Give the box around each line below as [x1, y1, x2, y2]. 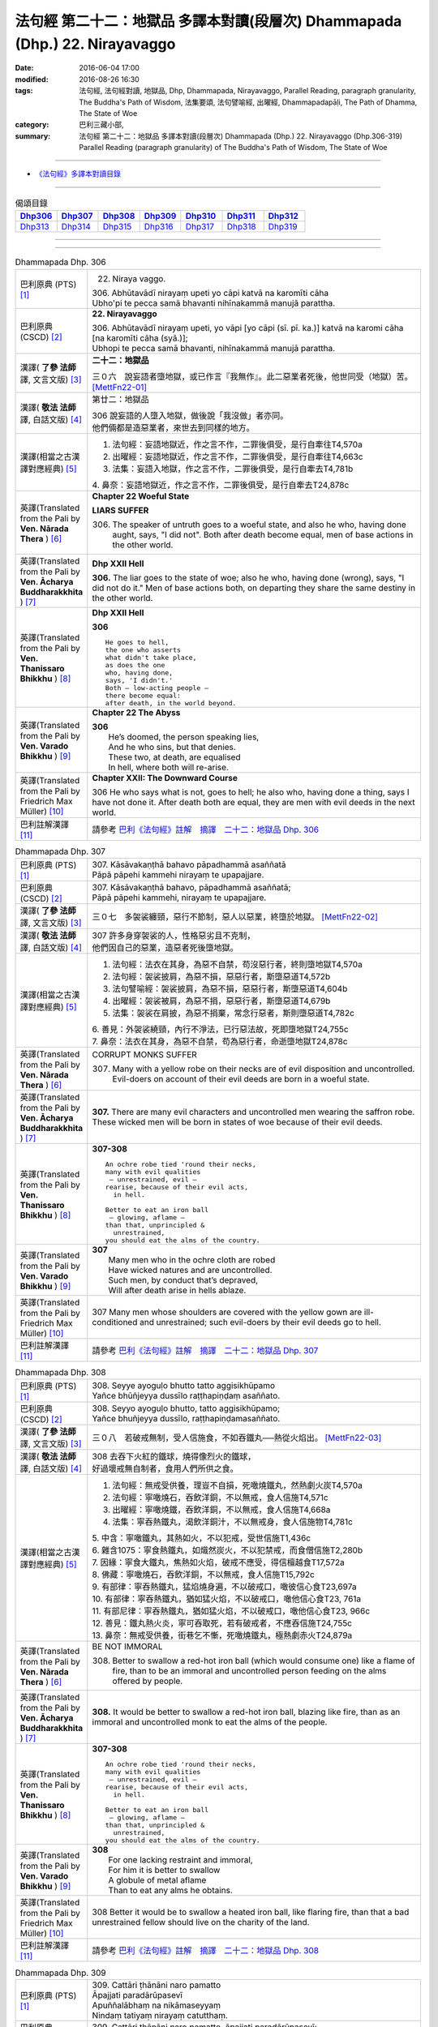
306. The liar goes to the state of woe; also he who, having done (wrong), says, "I [92, 572, 405, 583]
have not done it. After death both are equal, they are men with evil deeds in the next [92, 796, 415, 808]
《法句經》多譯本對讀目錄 [35, 169, 121, 178]
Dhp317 [185, 221, 215, 233]
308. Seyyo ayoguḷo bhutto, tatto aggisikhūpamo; [92, 1403, 281, 1414]
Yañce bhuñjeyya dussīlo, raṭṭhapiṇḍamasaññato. [92, 1413, 281, 1425]
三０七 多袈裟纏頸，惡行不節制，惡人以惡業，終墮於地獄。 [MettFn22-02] [92, 911, 379, 922]
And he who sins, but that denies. [108, 741, 237, 752]
